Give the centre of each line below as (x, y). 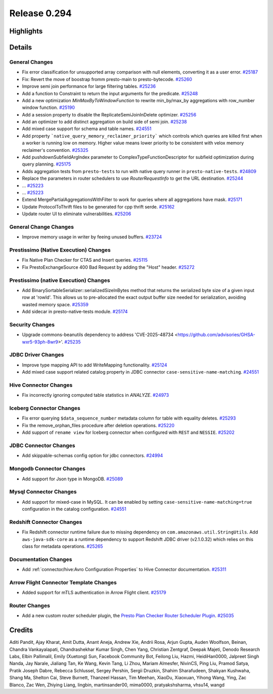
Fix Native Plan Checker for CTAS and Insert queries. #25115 (85, 260)
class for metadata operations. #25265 (62, 546)
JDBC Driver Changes (37, 355)
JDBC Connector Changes (42, 445)
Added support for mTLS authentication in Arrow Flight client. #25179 (94, 593)
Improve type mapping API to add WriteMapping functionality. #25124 (95, 365)
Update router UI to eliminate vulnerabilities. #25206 (77, 214)
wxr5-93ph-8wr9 (40, 342)
